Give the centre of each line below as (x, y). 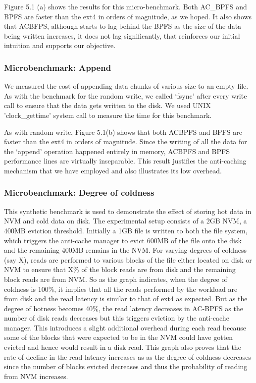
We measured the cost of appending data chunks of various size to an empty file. (126, 86)
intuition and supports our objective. (60, 45)
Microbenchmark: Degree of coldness (79, 192)
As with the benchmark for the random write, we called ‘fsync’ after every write (126, 95)
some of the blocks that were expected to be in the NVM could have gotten (119, 337)
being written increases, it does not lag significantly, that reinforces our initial (122, 35)
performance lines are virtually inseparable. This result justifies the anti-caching (125, 161)
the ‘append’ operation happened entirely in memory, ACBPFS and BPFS (117, 151)
